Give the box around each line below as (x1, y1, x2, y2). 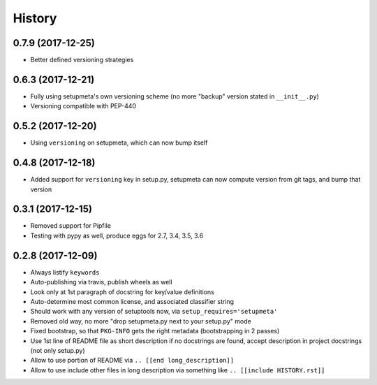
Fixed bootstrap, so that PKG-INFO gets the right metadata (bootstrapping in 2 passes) (30, 327, 280, 335)
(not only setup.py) (30, 346, 85, 354)
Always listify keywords (30, 268, 100, 276)
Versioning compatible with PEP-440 (30, 102, 136, 110)
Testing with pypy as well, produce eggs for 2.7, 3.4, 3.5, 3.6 (30, 231, 204, 240)
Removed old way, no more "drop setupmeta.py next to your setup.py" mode (30, 317, 251, 325)
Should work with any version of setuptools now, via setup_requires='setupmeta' (30, 307, 278, 316)
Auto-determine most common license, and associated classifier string (30, 297, 234, 305)
